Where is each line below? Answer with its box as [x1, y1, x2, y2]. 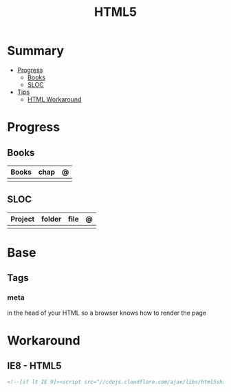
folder [41, 214, 62, 224]
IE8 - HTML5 [7, 360, 62, 372]
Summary [7, 43, 64, 59]
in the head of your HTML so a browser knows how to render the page [7, 308, 207, 317]
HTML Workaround [27, 95, 82, 104]
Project [10, 214, 35, 224]
